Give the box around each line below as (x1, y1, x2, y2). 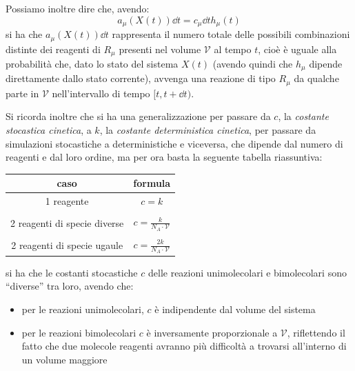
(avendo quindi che (212, 56, 293, 70)
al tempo (214, 41, 252, 56)
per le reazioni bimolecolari (21, 325, 136, 339)
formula (133, 176, 171, 190)
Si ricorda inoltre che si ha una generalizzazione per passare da (6, 109, 271, 123)
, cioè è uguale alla (258, 41, 337, 56)
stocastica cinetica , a (6, 123, 92, 137)
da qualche (294, 71, 339, 86)
